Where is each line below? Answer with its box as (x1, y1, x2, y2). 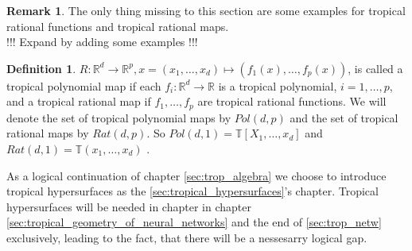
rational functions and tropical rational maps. (6, 17, 229, 34)
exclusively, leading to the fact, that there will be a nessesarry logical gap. (6, 229, 367, 245)
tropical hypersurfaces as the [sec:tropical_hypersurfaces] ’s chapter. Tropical (6, 183, 379, 199)
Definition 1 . (6, 60, 76, 76)
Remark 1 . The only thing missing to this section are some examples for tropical (6, 2, 406, 18)
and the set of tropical (290, 109, 398, 125)
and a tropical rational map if (6, 93, 151, 110)
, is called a (348, 60, 403, 76)
